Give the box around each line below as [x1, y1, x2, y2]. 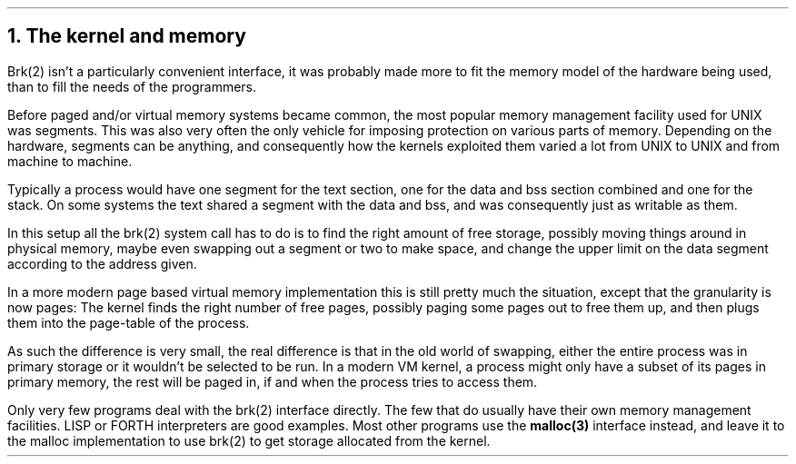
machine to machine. [7, 153, 133, 169]
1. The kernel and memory [7, 25, 246, 48]
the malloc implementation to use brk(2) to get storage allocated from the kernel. [7, 432, 491, 449]
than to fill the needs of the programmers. [7, 78, 257, 94]
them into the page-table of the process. [7, 314, 250, 331]
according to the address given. [7, 255, 197, 271]
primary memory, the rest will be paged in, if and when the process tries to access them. [7, 373, 538, 390]
